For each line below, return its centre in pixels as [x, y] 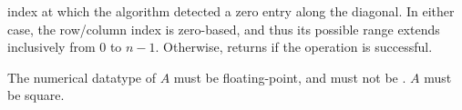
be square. [36, 95]
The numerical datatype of [82, 77]
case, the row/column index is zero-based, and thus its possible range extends [224, 29]
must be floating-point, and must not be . [290, 77]
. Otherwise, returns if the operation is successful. [294, 47]
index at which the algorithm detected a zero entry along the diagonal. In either [231, 11]
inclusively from [51, 47]
